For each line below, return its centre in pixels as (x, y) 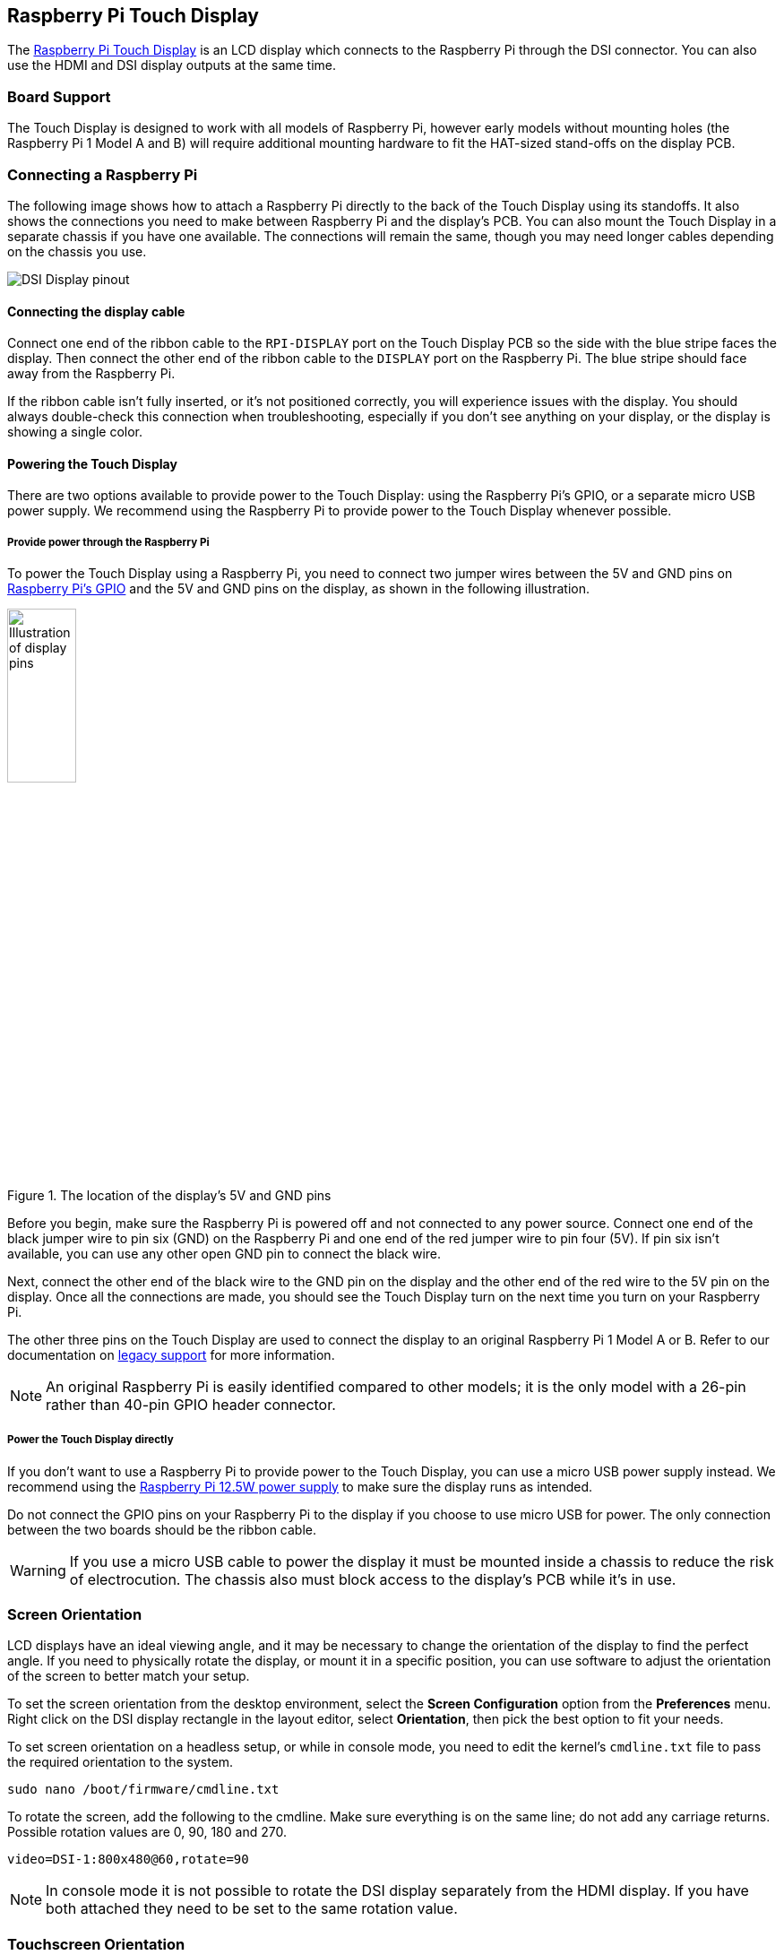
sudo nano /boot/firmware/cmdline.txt (143, 1790)
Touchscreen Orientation (96, 1944)
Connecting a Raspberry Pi (103, 174)
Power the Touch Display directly (90, 1440)
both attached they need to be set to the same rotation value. (252, 1909)
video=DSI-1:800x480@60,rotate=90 (128, 1860)
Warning (38, 1570)
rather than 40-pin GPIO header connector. (191, 1404)
